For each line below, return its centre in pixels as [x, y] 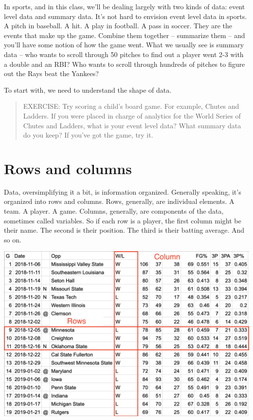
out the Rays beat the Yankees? [51, 73]
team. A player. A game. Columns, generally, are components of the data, [114, 211]
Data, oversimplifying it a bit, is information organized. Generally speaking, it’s [123, 191]
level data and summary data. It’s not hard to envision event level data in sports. [126, 16]
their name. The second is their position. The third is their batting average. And [124, 230]
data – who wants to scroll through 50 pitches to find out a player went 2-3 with [124, 54]
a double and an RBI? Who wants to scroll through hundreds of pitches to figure [125, 64]
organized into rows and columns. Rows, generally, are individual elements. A [119, 201]
